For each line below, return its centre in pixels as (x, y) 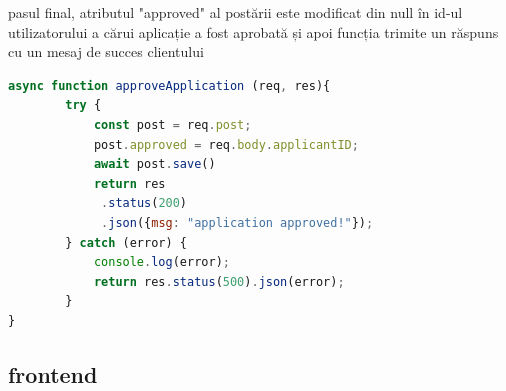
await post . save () (154, 164)
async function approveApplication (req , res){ (169, 85)
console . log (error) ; (161, 262)
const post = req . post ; (172, 124)
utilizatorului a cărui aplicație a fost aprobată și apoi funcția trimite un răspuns (253, 31)
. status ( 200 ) (144, 203)
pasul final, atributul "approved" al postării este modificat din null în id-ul (235, 12)
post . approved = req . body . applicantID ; (226, 144)
